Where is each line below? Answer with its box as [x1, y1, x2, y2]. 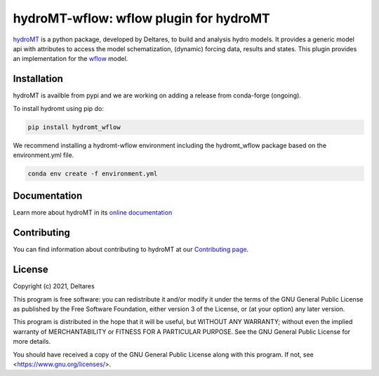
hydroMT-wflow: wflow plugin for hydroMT [13, 11, 270, 26]
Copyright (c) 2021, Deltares [13, 282, 95, 290]
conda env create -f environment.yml [27, 169, 158, 177]
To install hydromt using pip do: [13, 104, 105, 112]
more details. [13, 337, 51, 346]
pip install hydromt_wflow [27, 123, 121, 131]
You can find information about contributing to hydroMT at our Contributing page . [13, 246, 249, 254]
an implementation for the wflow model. [13, 55, 128, 63]
